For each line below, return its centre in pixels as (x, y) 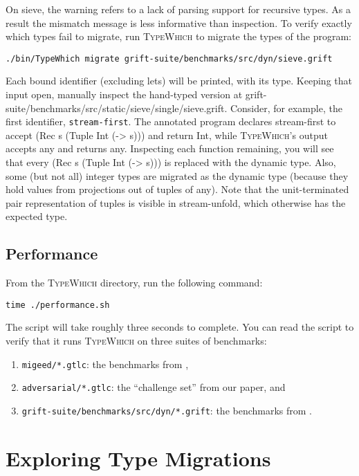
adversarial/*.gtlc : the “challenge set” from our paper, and (154, 387)
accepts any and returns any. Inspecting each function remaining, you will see (170, 148)
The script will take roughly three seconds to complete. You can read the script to (180, 327)
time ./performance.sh (58, 305)
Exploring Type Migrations (138, 458)
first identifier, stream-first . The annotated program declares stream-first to (171, 121)
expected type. (37, 216)
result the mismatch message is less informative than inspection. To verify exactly (179, 22)
